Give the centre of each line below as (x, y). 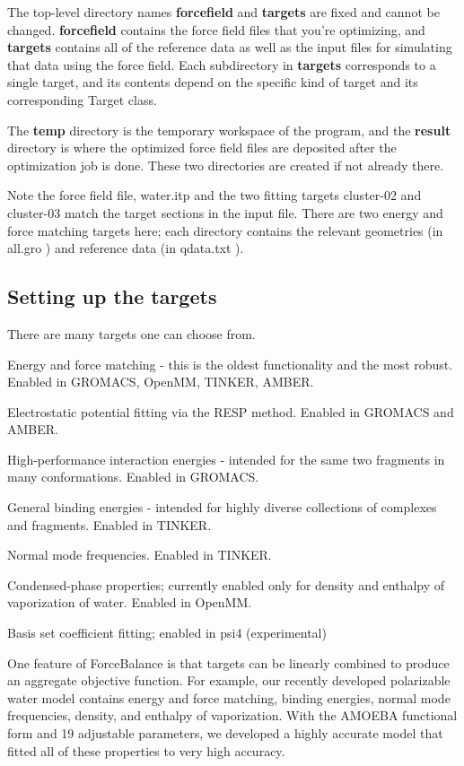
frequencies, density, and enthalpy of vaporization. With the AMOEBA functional (232, 715)
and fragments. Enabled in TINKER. (109, 524)
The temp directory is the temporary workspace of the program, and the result (229, 130)
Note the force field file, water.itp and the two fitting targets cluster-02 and (214, 195)
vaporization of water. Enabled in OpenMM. (130, 602)
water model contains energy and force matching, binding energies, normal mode (229, 697)
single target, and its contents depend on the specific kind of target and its (213, 82)
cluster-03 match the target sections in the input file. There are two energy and (225, 212)
